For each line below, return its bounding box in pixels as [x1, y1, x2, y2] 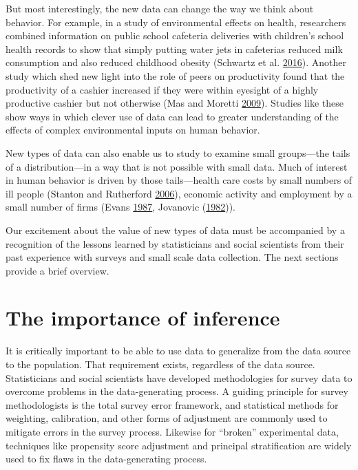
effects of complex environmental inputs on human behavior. [6, 122, 260, 137]
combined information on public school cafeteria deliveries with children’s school [6, 28, 344, 43]
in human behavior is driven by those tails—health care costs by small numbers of [6, 173, 352, 187]
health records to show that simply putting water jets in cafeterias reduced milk [6, 41, 343, 56]
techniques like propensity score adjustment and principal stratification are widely [6, 438, 352, 452]
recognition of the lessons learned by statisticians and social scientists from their [6, 236, 344, 250]
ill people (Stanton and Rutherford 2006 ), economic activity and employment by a [6, 186, 352, 200]
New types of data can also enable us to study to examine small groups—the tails [6, 145, 350, 160]
